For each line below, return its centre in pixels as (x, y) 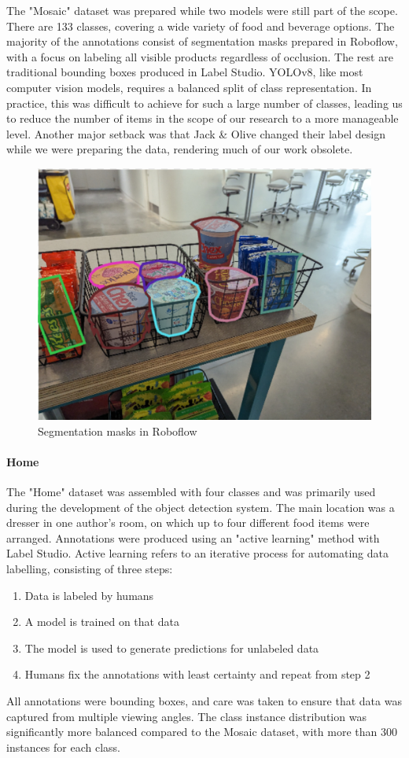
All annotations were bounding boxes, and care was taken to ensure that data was (204, 700)
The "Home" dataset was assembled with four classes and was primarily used (191, 491)
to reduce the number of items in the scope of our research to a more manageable (203, 118)
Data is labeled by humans (89, 595)
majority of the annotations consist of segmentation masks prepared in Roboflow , (202, 41)
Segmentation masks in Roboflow (118, 431)
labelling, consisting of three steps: (90, 568)
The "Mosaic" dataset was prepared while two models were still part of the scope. (202, 10)
